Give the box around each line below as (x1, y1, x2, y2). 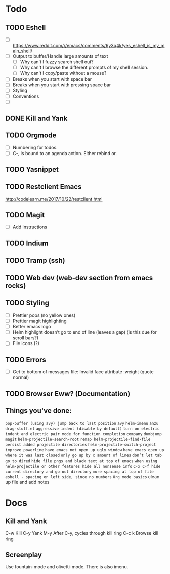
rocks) (5, 282, 26, 290)
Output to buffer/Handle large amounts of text (12, 53, 108, 59)
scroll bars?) (12, 335, 39, 341)
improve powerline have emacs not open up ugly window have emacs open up (5, 448, 164, 453)
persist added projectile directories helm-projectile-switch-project (5, 442, 156, 447)
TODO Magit (5, 211, 45, 219)
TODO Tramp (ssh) (5, 256, 65, 265)
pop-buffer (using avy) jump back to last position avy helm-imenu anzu (5, 421, 159, 426)
